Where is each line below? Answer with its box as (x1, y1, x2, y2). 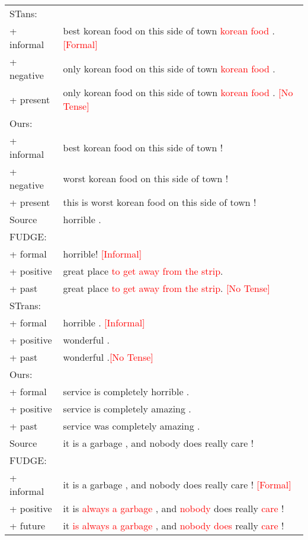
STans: (9, 7, 37, 20)
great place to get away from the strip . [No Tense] (63, 281, 270, 295)
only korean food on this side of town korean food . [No (63, 85, 293, 99)
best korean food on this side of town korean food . (63, 24, 275, 37)
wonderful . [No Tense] (63, 350, 153, 364)
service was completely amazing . (63, 419, 200, 433)
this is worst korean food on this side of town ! (63, 195, 256, 209)
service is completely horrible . (63, 385, 190, 398)
